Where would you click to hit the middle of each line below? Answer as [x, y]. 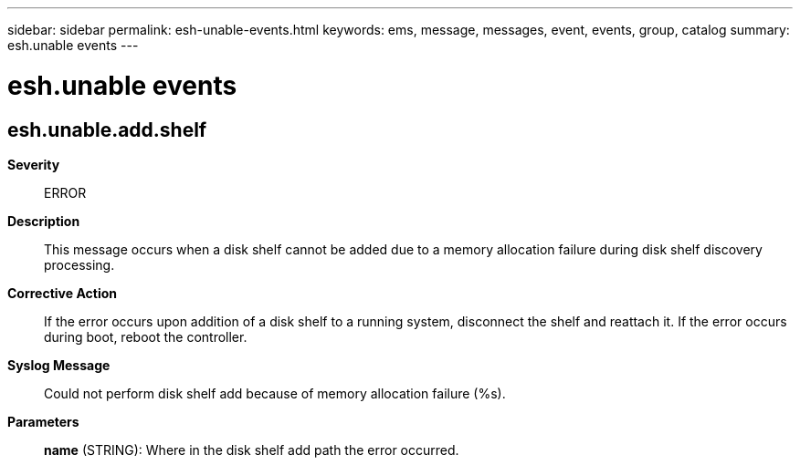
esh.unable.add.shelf [107, 129]
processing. [79, 264]
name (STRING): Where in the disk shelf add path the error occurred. [252, 449]
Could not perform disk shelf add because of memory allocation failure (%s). [275, 393]
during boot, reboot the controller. [146, 336]
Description [44, 221]
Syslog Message [59, 365]
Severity [34, 164]
